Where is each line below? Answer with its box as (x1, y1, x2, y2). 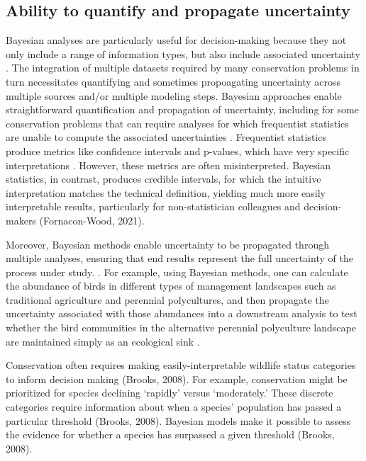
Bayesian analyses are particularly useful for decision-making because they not (6, 33, 347, 47)
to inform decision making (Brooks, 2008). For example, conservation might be (6, 371, 348, 386)
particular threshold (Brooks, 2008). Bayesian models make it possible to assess (6, 413, 351, 428)
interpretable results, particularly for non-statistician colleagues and (6, 199, 301, 214)
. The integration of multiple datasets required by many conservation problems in (6, 60, 360, 75)
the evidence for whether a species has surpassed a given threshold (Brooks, (6, 427, 335, 442)
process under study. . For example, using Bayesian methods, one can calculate (6, 264, 348, 279)
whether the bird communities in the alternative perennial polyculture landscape (6, 320, 356, 335)
